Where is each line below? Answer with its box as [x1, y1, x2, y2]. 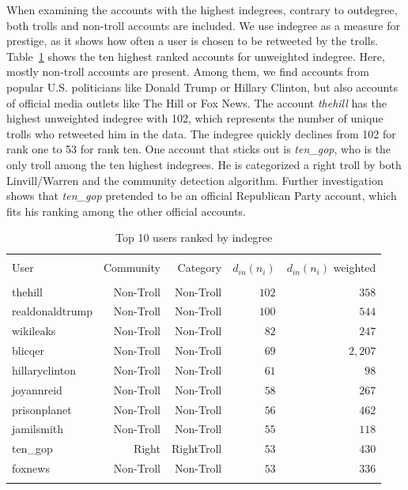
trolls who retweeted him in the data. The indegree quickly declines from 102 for [6, 125, 396, 141]
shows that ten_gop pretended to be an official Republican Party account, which [6, 187, 397, 204]
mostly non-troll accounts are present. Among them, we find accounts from [6, 63, 369, 80]
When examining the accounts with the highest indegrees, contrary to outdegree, [6, 2, 398, 17]
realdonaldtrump [12, 303, 93, 319]
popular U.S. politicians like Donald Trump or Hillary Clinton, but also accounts [6, 78, 398, 95]
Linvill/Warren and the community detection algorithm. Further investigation [6, 171, 383, 188]
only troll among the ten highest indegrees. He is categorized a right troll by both [6, 156, 402, 172]
